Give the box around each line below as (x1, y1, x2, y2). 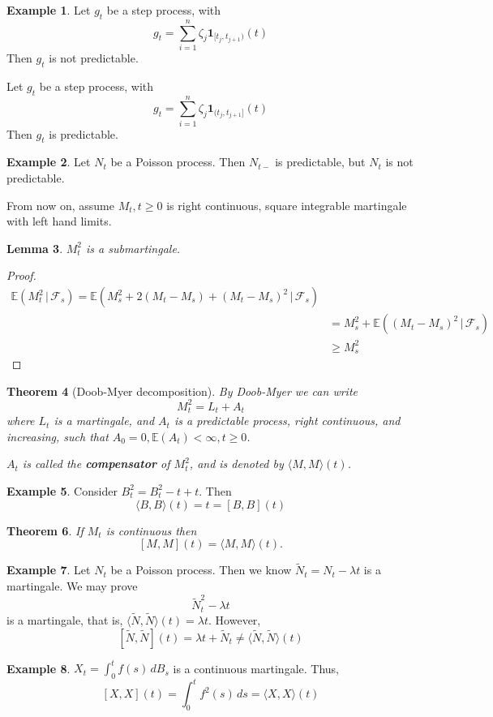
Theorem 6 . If (6, 522, 84, 539)
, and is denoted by (189, 455, 284, 472)
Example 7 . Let (6, 561, 91, 578)
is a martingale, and (54, 412, 155, 429)
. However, (208, 611, 261, 628)
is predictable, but (275, 153, 366, 170)
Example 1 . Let (6, 2, 91, 18)
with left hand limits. (6, 213, 112, 230)
